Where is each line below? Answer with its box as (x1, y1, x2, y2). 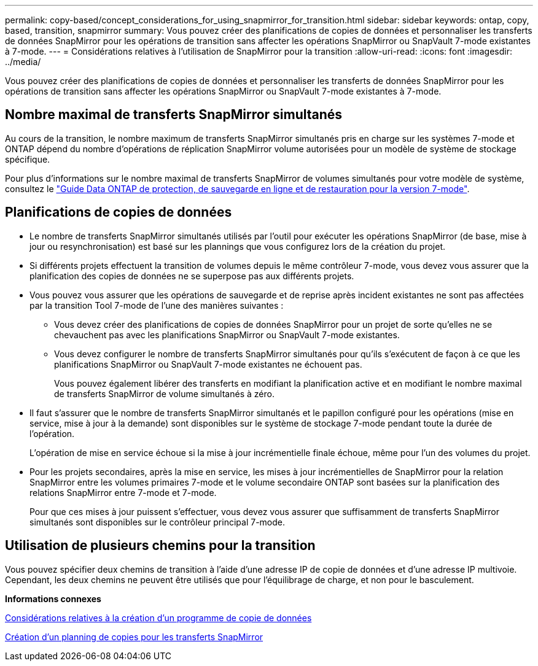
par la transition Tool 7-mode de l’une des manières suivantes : (29, 300, 284, 311)
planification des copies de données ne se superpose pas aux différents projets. (29, 270, 354, 281)
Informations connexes (5, 593, 101, 604)
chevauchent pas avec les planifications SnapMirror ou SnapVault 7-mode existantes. (54, 329, 400, 340)
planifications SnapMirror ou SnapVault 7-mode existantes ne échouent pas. (54, 358, 362, 370)
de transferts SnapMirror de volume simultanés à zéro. (54, 388, 275, 399)
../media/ (5, 56, 41, 67)
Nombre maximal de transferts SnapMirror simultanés (5, 107, 343, 123)
